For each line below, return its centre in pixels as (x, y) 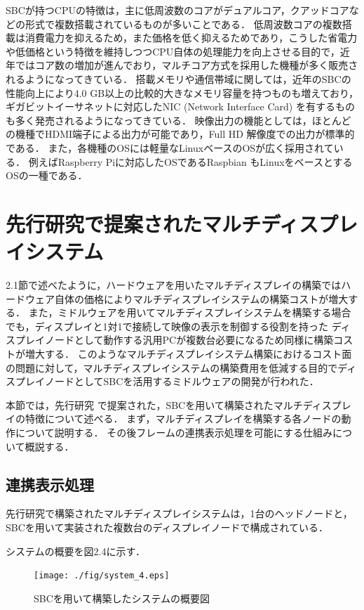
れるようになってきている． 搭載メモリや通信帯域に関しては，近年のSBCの (178, 78)
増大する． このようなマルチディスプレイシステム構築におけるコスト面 (188, 353)
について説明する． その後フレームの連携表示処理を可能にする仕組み (174, 432)
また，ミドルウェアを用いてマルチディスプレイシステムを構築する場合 (190, 312)
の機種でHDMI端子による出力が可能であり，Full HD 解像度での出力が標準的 (180, 134)
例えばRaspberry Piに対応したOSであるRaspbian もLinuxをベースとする (190, 161)
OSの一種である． (47, 175)
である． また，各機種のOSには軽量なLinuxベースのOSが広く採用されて (170, 147)
